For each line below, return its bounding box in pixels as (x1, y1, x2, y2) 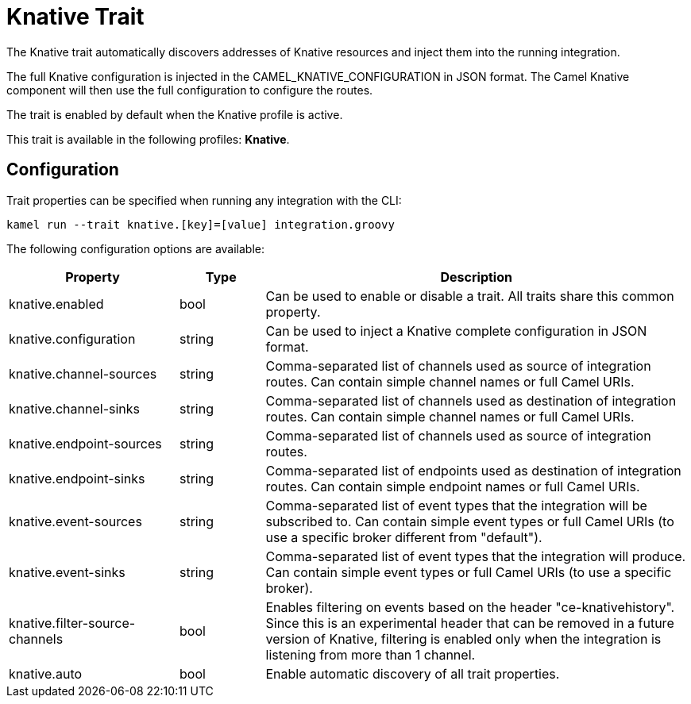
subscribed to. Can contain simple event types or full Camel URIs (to (265, 513, 674, 529)
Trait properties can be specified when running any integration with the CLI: (6, 193, 402, 207)
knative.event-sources (9, 513, 142, 529)
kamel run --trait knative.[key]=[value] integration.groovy (6, 217, 395, 231)
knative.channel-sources (9, 365, 157, 382)
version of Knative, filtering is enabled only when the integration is (265, 630, 662, 647)
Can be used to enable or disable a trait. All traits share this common (265, 287, 674, 304)
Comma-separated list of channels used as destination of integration (265, 392, 677, 409)
